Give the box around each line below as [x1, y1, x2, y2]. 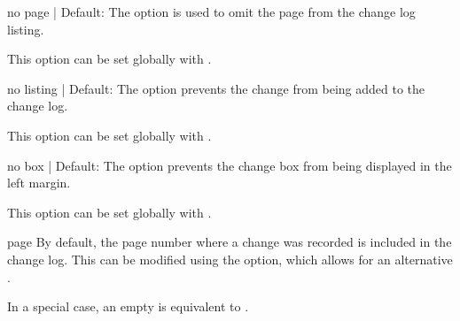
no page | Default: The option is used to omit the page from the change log [7, 3, 416, 20]
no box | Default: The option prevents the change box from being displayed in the [7, 156, 452, 174]
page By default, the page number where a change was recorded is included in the [7, 233, 452, 251]
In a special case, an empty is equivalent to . [7, 297, 249, 316]
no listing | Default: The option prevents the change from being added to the [7, 79, 425, 97]
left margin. [7, 173, 71, 192]
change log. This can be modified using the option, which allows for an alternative [7, 249, 453, 268]
